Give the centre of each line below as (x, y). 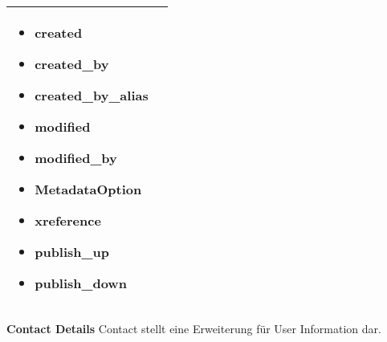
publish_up (72, 252)
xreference (68, 220)
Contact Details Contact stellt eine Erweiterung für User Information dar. (194, 328)
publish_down (81, 283)
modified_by (76, 158)
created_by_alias (92, 95)
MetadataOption (88, 189)
